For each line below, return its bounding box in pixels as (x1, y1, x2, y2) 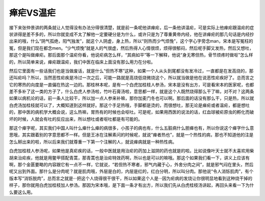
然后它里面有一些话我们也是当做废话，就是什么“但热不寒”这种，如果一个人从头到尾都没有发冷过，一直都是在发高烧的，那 (9, 68, 254, 74)
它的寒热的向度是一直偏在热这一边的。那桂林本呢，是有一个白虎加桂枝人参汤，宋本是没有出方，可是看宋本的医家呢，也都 (9, 82, 254, 87)
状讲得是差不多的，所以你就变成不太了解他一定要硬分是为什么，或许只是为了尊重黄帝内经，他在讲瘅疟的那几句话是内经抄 (9, 31, 254, 37)
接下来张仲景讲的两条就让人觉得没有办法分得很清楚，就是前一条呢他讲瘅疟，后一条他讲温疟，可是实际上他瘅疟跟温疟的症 (9, 25, 254, 30)
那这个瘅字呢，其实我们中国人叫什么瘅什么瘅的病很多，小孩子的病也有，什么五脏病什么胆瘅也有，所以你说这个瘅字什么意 (9, 125, 254, 131)
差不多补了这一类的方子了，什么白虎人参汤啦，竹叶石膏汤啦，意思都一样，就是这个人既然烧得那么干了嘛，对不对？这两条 (9, 88, 254, 94)
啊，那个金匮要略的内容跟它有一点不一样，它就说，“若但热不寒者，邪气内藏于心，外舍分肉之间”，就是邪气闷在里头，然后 (9, 161, 254, 167)
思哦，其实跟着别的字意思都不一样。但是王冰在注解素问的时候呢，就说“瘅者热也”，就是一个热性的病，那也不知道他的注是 (9, 132, 254, 138)
